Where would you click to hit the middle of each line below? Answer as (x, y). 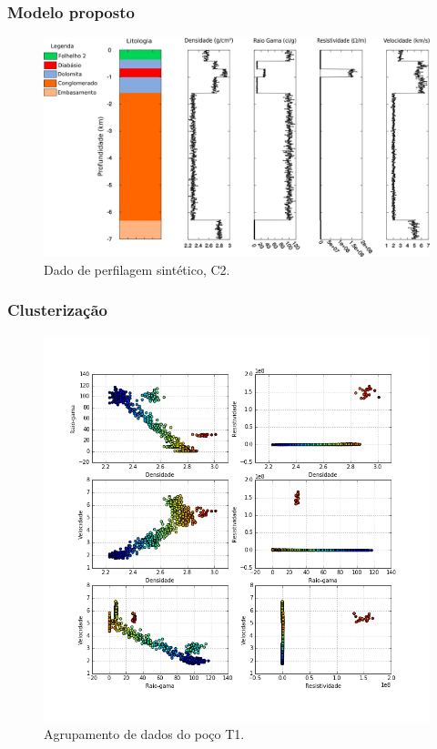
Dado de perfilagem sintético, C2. (137, 269)
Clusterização (58, 310)
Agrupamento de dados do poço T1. (144, 734)
